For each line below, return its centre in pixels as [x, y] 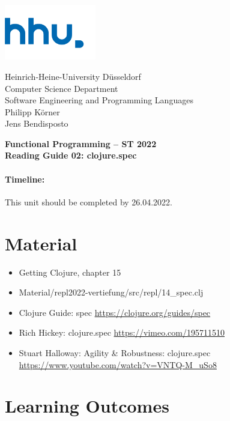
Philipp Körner [32, 111]
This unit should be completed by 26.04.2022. [89, 201]
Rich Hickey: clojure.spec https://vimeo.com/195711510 [122, 332]
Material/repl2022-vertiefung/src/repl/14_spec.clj [111, 292]
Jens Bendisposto [37, 123]
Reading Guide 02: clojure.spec [71, 155]
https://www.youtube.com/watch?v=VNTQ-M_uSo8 [118, 364]
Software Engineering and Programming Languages [99, 100]
